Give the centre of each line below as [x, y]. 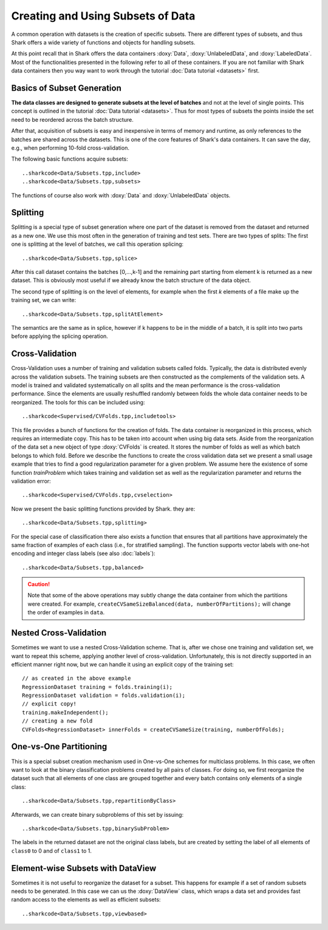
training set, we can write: [44, 300]
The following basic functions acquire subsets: [70, 159]
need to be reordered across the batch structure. [72, 119]
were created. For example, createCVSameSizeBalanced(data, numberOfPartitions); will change [159, 604]
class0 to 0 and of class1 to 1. [52, 851]
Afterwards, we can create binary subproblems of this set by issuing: [97, 814]
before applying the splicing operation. [60, 336]
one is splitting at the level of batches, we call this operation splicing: [97, 244]
